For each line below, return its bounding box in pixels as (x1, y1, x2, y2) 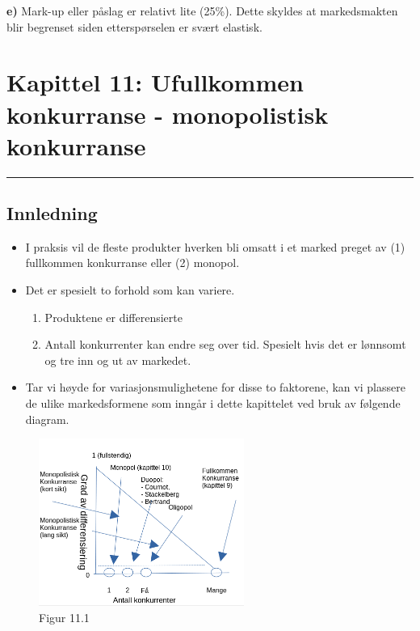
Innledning (6, 201, 98, 226)
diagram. (25, 410, 69, 427)
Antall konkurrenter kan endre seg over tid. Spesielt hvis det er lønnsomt (44, 336, 406, 353)
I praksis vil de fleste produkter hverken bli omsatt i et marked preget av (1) (25, 238, 405, 255)
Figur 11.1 (39, 608, 90, 625)
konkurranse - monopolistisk (6, 97, 329, 130)
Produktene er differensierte (44, 308, 183, 325)
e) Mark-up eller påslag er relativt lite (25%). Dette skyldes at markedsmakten (6, 2, 398, 19)
